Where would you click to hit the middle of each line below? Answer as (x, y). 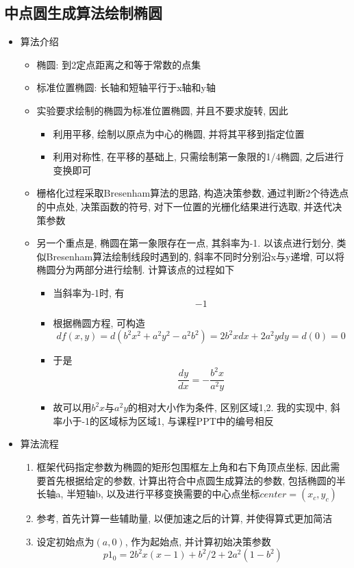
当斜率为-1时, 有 (89, 292)
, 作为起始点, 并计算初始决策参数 (198, 541)
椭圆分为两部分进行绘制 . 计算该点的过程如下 (136, 270)
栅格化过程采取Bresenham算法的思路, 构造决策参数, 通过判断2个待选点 (193, 193)
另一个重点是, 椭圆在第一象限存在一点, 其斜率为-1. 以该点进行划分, (185, 243)
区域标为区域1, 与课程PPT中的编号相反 (187, 420)
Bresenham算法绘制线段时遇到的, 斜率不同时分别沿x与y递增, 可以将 (195, 256)
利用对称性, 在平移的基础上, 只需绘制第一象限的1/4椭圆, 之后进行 (199, 157)
